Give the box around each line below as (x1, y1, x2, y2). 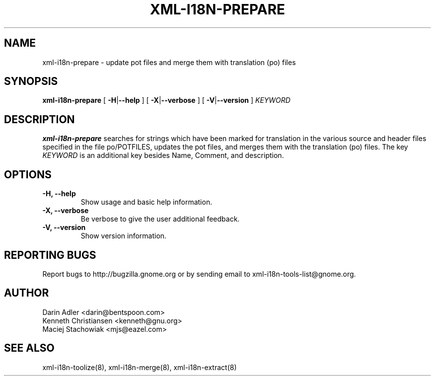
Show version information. (80, 231, 167, 240)
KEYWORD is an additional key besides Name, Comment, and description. (42, 151, 284, 160)
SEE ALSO (4, 342, 55, 355)
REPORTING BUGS (4, 248, 96, 261)
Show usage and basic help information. (80, 198, 213, 207)
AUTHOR (4, 287, 49, 300)
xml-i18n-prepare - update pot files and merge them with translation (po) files (42, 58, 296, 67)
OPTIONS (4, 168, 52, 181)
